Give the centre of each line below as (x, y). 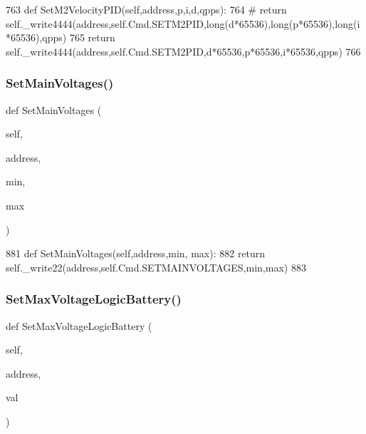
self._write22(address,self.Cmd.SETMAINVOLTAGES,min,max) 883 (156, 267)
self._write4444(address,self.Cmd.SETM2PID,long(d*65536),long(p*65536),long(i (183, 23)
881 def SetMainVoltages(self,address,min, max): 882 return (136, 253)
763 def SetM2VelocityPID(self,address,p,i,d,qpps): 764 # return (146, 9)
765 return (92, 37)
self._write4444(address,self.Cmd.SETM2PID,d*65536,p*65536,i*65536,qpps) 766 (183, 51)
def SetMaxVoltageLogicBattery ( (79, 325)
